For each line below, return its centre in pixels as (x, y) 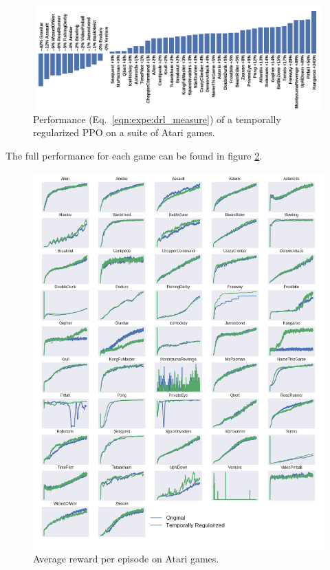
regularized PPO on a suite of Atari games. (124, 132)
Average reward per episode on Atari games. (126, 558)
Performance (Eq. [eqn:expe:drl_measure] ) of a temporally (157, 119)
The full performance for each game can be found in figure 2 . (134, 155)
